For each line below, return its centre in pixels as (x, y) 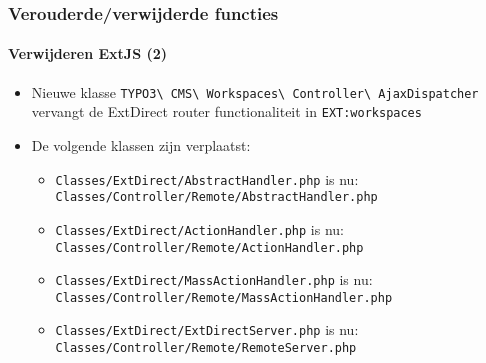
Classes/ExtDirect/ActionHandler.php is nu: (199, 228)
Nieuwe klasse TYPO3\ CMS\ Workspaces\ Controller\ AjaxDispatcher (255, 91)
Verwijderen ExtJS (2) (88, 53)
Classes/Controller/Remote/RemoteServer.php (206, 348)
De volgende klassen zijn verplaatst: (141, 144)
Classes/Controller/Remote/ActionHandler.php (209, 247)
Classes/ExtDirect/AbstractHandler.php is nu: (207, 178)
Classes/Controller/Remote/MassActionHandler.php (224, 297)
